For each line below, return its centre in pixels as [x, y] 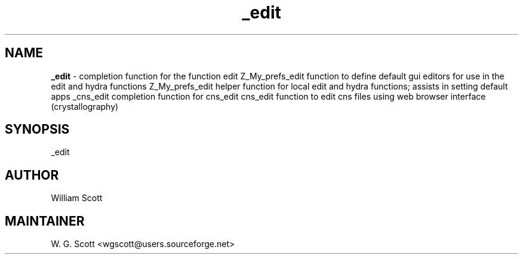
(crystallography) [85, 106]
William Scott [77, 198]
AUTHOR [32, 175]
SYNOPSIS [37, 129]
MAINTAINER [45, 221]
